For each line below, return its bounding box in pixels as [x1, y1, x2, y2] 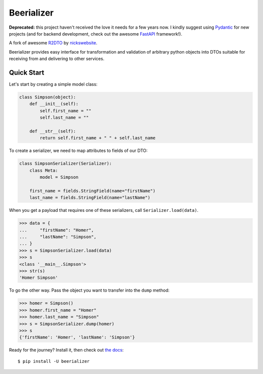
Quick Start [9, 68, 44, 76]
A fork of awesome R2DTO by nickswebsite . [9, 40, 97, 46]
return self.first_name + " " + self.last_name [39, 135, 156, 141]
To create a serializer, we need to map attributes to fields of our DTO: [9, 148, 148, 153]
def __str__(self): [29, 128, 76, 134]
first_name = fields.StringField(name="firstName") [29, 188, 156, 193]
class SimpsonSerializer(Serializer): [19, 161, 112, 167]
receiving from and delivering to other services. [9, 56, 105, 62]
